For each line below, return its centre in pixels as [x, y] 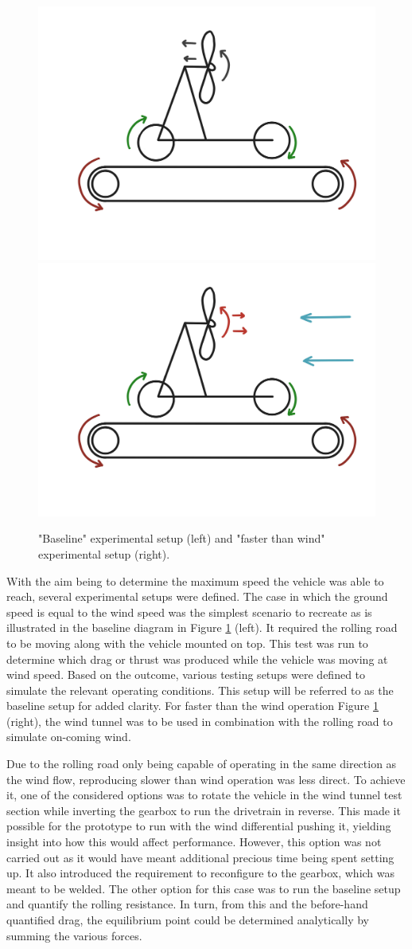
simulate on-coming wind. [69, 737]
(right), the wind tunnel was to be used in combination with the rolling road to [200, 721]
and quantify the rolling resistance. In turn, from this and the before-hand [187, 904]
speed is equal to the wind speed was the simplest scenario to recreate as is [189, 612]
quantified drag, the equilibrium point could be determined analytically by [188, 920]
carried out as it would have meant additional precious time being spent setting [200, 857]
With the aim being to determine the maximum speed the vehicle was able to [195, 580]
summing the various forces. [74, 935]
